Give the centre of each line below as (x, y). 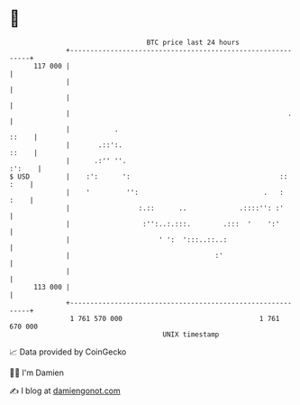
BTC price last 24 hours (193, 42)
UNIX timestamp (191, 334)
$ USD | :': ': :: (149, 176)
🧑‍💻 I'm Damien (37, 373)
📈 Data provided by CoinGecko (68, 352)
